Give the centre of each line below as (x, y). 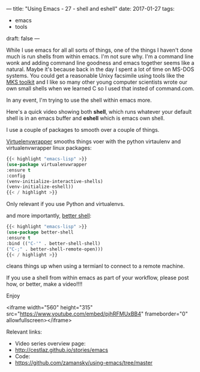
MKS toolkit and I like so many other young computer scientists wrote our (97, 82)
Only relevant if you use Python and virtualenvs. (65, 204)
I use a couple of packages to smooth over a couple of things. (83, 130)
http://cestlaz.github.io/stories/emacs (61, 350)
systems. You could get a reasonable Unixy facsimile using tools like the (95, 76)
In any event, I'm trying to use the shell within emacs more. (79, 100)
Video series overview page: (50, 344)
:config (16, 176)
